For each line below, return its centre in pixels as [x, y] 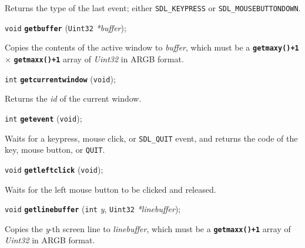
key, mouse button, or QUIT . [55, 150]
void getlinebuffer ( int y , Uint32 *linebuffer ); [93, 209]
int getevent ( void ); [43, 118]
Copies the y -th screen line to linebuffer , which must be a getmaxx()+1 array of [148, 228]
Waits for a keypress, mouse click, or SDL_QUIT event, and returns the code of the [151, 138]
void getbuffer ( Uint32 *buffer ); [66, 27]
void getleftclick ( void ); [54, 169]
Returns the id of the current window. [73, 98]
